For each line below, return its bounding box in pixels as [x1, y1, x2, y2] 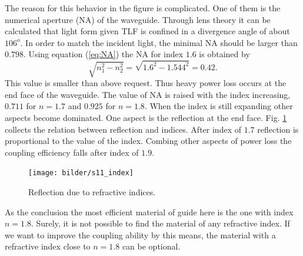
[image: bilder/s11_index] [28, 169, 134, 178]
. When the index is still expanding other [144, 100, 293, 112]
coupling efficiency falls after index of [5, 146, 139, 158]
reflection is [257, 123, 299, 135]
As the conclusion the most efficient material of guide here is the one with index [5, 205, 294, 218]
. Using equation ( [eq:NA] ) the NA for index [23, 48, 184, 60]
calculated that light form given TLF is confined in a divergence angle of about [5, 25, 290, 37]
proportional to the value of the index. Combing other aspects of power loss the [5, 134, 292, 147]
